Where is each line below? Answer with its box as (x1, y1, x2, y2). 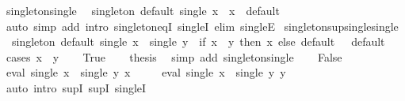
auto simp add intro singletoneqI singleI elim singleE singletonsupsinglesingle (6, 17, 399, 34)
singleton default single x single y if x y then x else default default (11, 33, 385, 50)
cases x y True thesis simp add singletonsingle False (6, 48, 342, 65)
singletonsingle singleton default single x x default (6, 2, 280, 18)
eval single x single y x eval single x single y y (6, 64, 286, 80)
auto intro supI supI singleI (6, 79, 147, 95)
